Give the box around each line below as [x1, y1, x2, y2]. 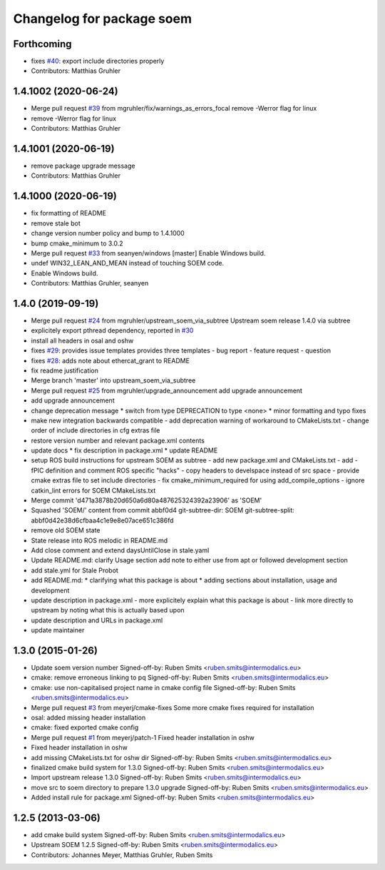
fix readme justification [31, 366, 99, 375]
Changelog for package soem [13, 11, 192, 26]
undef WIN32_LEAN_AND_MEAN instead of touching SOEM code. [31, 259, 225, 268]
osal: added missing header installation [31, 713, 146, 722]
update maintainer [31, 626, 85, 634]
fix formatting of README [31, 209, 107, 218]
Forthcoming [13, 38, 72, 50]
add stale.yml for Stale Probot [31, 566, 119, 575]
